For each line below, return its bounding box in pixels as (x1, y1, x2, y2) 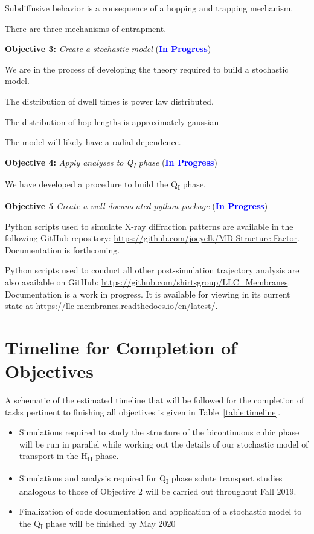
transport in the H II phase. (19, 449, 119, 464)
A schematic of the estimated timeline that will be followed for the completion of (5, 394, 304, 406)
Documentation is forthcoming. (5, 243, 120, 256)
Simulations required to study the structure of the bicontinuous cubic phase (19, 426, 300, 438)
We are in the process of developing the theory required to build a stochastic (5, 62, 289, 75)
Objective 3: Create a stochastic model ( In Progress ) (5, 42, 211, 55)
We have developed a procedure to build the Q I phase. (5, 177, 206, 192)
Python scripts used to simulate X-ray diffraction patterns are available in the (5, 220, 293, 232)
